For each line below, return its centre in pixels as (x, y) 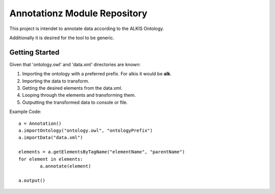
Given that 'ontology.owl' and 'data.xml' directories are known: (75, 64)
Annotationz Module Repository (78, 13)
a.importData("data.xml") (51, 138)
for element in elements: (51, 159)
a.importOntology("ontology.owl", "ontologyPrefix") (86, 130)
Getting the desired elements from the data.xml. (72, 88)
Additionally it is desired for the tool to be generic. (62, 38)
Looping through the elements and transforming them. (79, 95)
